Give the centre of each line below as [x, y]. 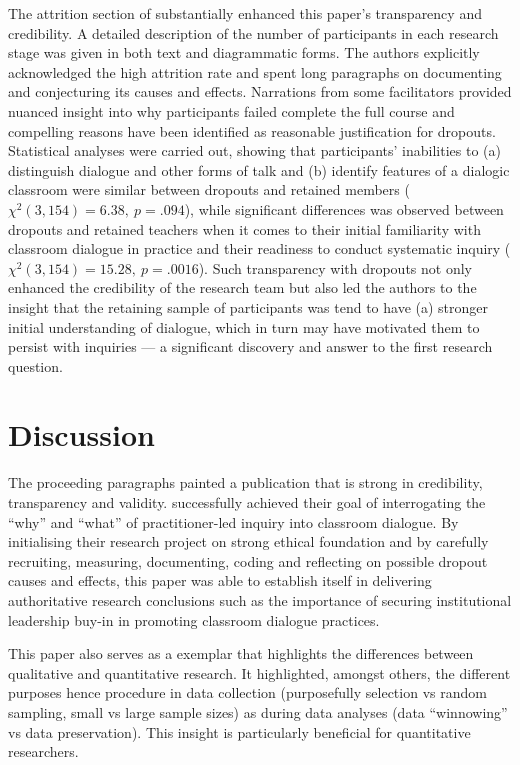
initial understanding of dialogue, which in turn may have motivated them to [244, 326]
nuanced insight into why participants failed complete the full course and [231, 110]
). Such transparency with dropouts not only [335, 267]
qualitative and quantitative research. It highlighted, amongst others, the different [259, 672]
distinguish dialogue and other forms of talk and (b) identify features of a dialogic [259, 169]
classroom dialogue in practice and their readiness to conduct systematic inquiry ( [259, 248]
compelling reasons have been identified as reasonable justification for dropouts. [252, 130]
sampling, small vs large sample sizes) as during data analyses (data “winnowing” [258, 711]
